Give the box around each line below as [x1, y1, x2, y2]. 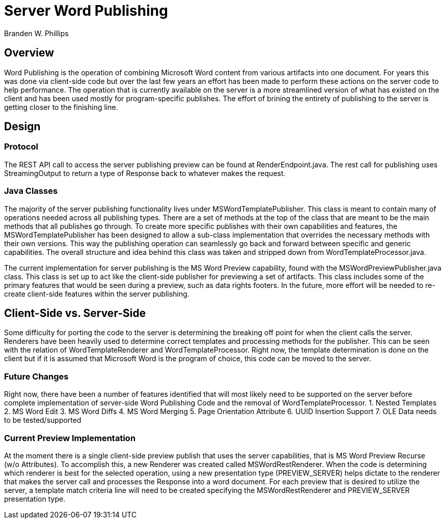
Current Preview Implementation [4, 432, 136, 443]
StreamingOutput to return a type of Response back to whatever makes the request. [4, 168, 286, 178]
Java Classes [4, 186, 58, 196]
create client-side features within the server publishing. [4, 289, 189, 298]
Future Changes [4, 371, 69, 382]
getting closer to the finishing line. [4, 102, 118, 111]
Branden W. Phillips [4, 28, 69, 38]
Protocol [4, 141, 38, 152]
